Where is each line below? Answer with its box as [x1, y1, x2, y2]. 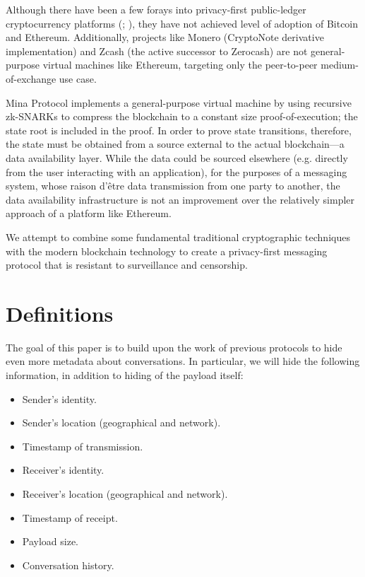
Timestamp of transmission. [22, 438, 143, 453]
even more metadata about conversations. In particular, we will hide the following [6, 354, 360, 368]
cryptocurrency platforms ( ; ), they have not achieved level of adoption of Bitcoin [6, 16, 359, 30]
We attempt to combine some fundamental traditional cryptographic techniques [6, 229, 350, 244]
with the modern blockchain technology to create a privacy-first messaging [6, 243, 328, 258]
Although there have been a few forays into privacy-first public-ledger [6, 2, 306, 16]
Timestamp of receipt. [22, 510, 118, 525]
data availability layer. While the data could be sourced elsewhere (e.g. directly [6, 150, 348, 165]
